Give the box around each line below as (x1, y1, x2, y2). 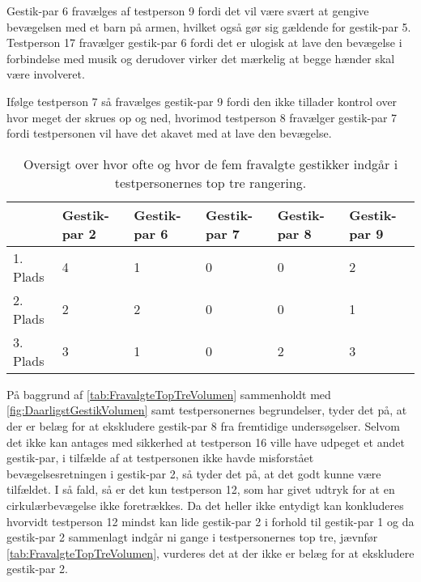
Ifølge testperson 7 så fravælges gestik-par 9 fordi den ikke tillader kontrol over (6, 92, 398, 109)
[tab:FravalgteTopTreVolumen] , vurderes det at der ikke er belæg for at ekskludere (6, 544, 415, 561)
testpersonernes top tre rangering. (114, 172, 307, 192)
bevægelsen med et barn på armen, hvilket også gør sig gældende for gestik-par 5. (6, 18, 411, 35)
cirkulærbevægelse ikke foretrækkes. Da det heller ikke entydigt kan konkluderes (6, 496, 404, 513)
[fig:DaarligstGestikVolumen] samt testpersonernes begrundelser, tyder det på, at (6, 401, 407, 418)
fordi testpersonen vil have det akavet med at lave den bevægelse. (6, 125, 332, 142)
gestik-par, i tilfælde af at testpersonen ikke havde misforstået (6, 449, 314, 466)
